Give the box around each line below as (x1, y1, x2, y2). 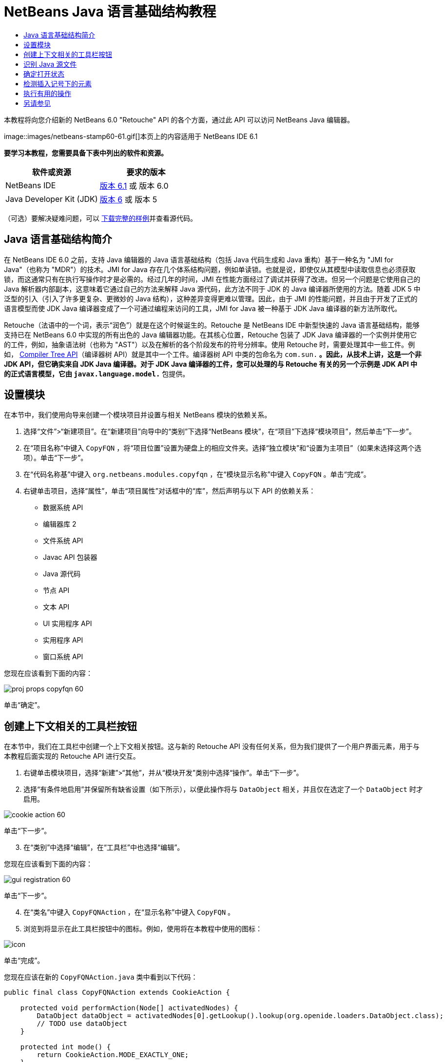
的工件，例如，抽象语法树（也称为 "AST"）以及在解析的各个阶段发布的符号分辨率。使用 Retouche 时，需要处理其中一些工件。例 (4, 340, 415, 349)
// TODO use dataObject (37, 1020, 127, 1028)
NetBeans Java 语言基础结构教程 (4, 3, 216, 20)
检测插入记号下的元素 (23, 79, 92, 88)
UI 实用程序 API (43, 619, 92, 628)
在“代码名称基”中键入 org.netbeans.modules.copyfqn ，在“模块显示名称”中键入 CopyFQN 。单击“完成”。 (23, 470, 370, 479)
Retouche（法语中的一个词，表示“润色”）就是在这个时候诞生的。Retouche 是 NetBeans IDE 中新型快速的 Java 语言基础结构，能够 (4, 320, 420, 329)
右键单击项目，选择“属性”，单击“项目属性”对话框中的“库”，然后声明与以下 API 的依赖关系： (23, 487, 316, 495)
